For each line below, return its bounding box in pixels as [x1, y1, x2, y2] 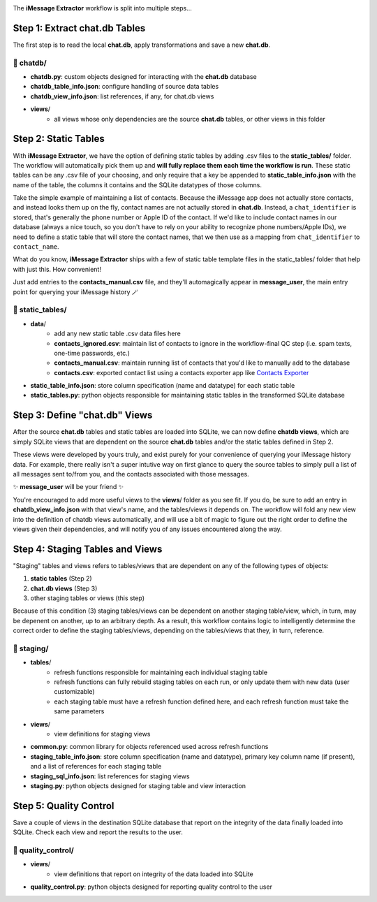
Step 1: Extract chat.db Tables [13, 22, 146, 34]
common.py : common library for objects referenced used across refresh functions [30, 743, 269, 751]
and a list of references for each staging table [30, 762, 162, 771]
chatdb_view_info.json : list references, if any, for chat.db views [30, 92, 214, 101]
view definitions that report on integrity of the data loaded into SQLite [54, 870, 254, 878]
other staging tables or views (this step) [30, 594, 145, 602]
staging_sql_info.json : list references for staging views [30, 772, 190, 780]
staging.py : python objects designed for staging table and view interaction [30, 781, 246, 790]
